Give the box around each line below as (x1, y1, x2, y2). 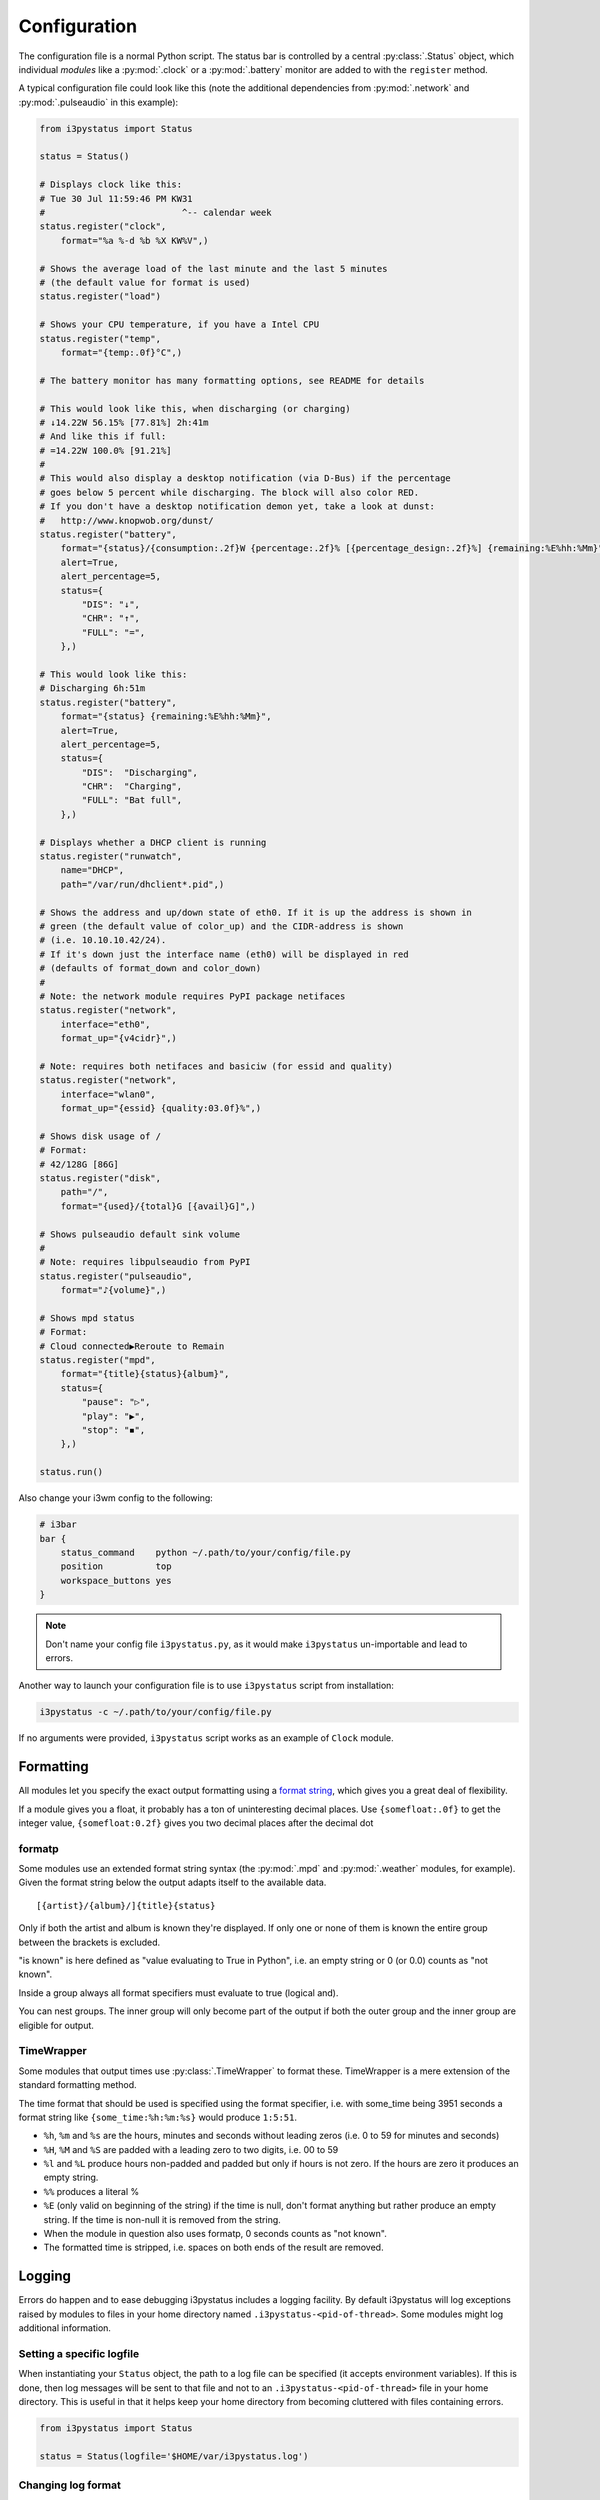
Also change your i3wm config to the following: (18, 1492, 214, 1504)
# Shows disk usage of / (39, 1130, 162, 1142)
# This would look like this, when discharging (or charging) (39, 403, 351, 414)
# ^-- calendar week (39, 207, 272, 219)
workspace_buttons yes (60, 1575, 172, 1586)
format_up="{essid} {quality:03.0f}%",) (60, 1103, 262, 1114)
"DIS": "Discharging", (81, 766, 199, 778)
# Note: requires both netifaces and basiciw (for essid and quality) (39, 1060, 394, 1072)
